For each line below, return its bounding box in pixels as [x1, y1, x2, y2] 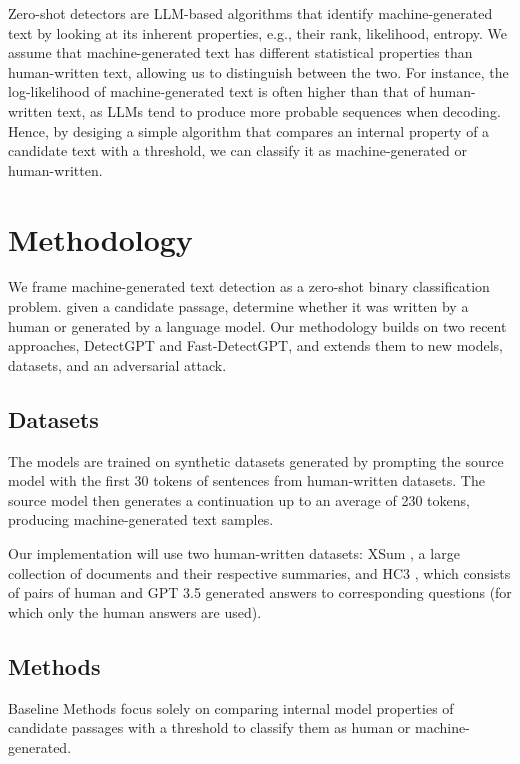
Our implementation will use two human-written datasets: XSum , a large [8, 543, 460, 564]
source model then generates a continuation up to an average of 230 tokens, [8, 489, 470, 510]
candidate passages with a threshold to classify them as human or [8, 717, 411, 738]
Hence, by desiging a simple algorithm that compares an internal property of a [8, 120, 490, 141]
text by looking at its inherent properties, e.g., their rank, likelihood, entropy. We [8, 22, 508, 43]
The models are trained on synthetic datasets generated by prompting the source [8, 450, 504, 471]
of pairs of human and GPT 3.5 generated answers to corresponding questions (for [8, 582, 512, 603]
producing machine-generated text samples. [8, 509, 274, 530]
